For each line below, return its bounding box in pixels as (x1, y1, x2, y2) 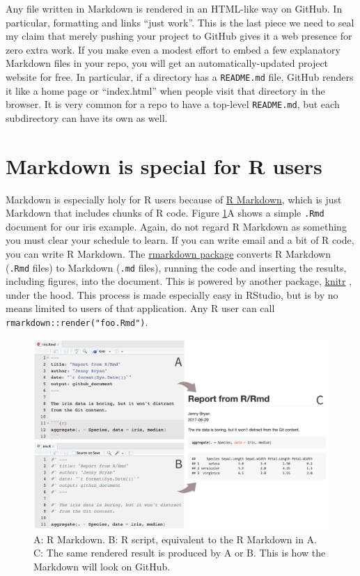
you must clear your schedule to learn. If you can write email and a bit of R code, (6, 233, 354, 247)
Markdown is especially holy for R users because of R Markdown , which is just (6, 192, 342, 206)
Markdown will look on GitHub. (33, 559, 171, 573)
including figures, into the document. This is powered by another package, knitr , (6, 274, 352, 288)
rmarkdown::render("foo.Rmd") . (6, 315, 148, 329)
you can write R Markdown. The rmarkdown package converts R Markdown (6, 247, 331, 261)
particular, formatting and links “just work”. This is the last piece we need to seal (6, 15, 354, 29)
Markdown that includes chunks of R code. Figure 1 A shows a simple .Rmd (6, 205, 324, 220)
